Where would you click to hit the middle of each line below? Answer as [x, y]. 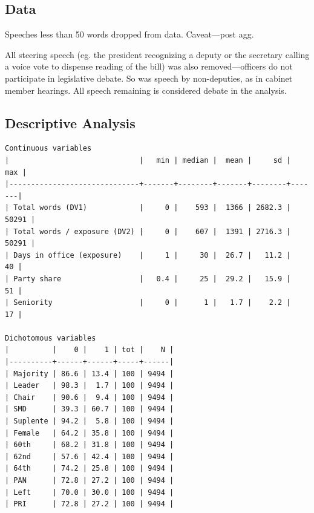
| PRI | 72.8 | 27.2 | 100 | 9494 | [90, 504]
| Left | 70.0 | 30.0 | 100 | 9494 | [90, 492]
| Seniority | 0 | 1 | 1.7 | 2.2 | [148, 303]
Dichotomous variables [51, 338]
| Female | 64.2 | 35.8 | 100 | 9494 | [90, 433]
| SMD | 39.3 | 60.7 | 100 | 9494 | [90, 409]
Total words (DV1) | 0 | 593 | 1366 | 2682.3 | [152, 208]
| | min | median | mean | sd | [148, 160]
